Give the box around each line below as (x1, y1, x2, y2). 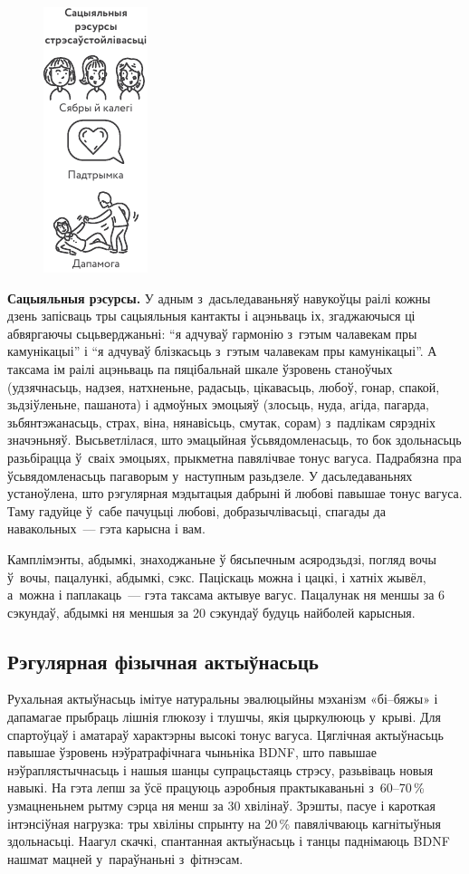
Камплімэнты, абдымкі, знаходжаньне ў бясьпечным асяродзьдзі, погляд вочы (7, 549, 436, 568)
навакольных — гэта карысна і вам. (7, 519, 206, 538)
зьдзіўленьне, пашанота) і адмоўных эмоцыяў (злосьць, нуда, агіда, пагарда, (7, 395, 429, 414)
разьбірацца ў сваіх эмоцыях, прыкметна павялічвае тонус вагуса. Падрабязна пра (7, 447, 462, 466)
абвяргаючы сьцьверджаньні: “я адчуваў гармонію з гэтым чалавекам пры (7, 323, 417, 342)
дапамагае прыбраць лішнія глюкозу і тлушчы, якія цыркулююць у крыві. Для (7, 707, 441, 726)
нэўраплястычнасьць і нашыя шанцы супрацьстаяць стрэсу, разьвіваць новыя (7, 760, 434, 779)
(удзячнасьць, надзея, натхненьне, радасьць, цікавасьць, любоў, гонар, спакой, (7, 377, 440, 396)
